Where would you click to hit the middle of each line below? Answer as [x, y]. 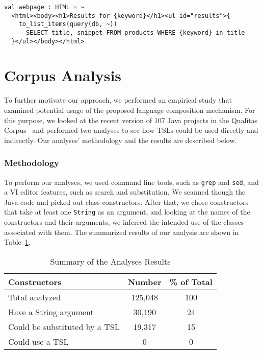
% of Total [191, 281]
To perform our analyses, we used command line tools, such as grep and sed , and [131, 182]
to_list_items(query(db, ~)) [68, 24]
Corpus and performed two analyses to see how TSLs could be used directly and [131, 130]
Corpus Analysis [63, 75]
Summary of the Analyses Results [110, 261]
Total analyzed [35, 297]
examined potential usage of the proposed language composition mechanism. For [130, 110]
